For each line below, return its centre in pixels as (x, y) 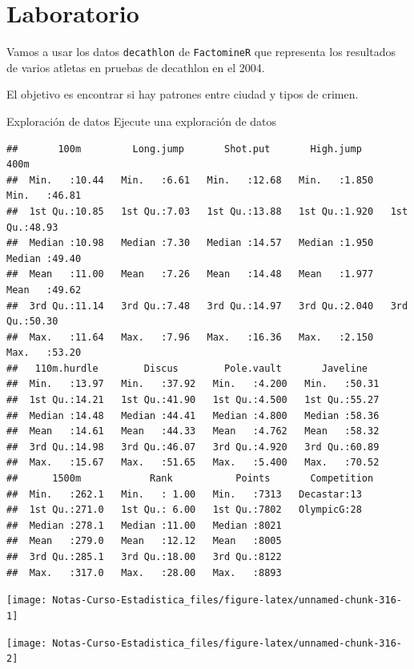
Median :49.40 (44, 258)
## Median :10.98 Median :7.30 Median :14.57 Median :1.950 (190, 243)
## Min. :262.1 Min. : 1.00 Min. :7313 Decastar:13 (184, 494)
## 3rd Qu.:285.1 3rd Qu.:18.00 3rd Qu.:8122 (144, 557)
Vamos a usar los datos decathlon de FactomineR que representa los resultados (201, 52)
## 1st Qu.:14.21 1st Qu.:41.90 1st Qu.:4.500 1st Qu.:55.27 (193, 400)
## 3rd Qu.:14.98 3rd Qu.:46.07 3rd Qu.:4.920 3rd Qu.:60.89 (193, 447)
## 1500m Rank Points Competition (190, 479)
